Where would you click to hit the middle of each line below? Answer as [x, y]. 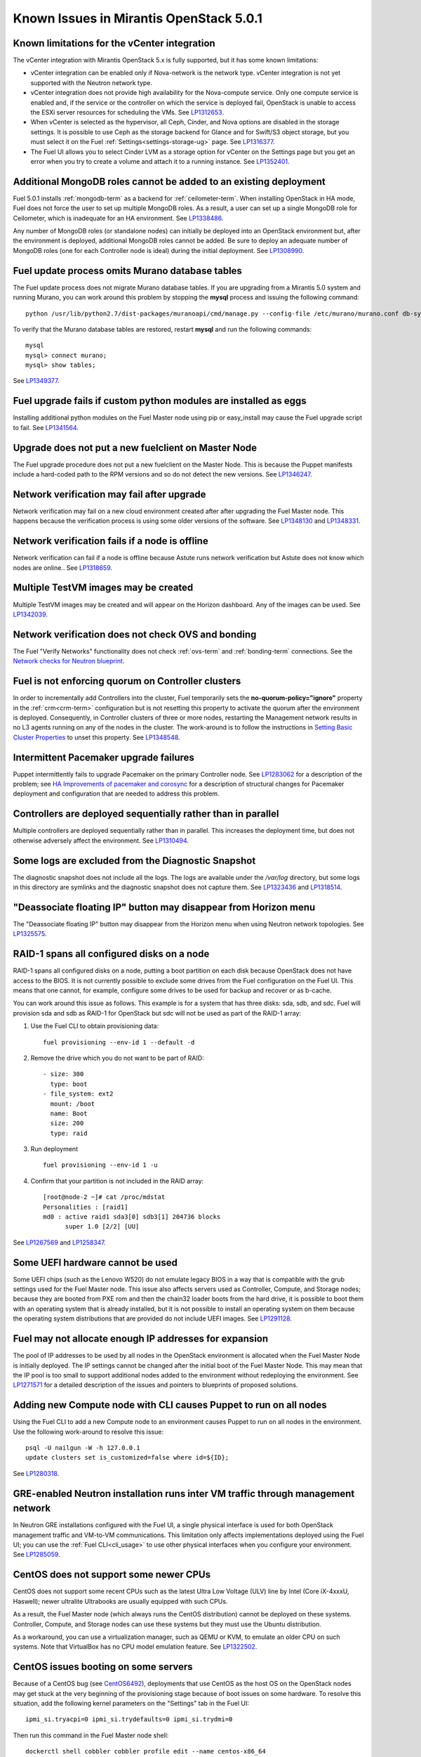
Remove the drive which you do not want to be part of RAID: [117, 1058]
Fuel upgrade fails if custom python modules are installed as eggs [160, 401]
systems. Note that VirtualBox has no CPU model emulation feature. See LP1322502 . [135, 1647]
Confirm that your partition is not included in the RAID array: [117, 1181]
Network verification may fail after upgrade [109, 494]
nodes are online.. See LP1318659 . [62, 568]
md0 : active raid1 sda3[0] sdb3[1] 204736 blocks [132, 1217]
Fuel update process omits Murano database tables [127, 271]
